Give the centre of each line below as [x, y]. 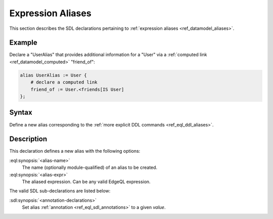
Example [23, 43]
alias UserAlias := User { [53, 75]
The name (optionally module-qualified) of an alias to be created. [90, 167]
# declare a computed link [64, 82]
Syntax [21, 113]
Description [28, 139]
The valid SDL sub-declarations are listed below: [60, 191]
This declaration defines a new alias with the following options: [75, 151]
